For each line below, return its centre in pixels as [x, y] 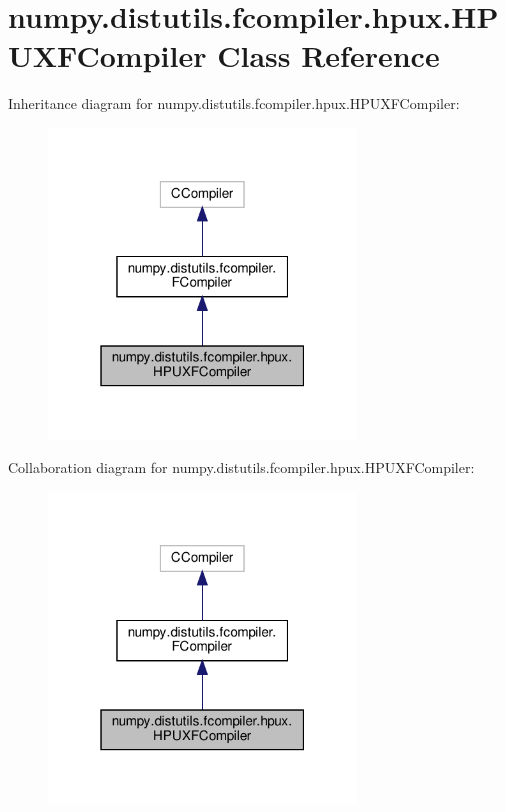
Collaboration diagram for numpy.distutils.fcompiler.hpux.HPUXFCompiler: [241, 467]
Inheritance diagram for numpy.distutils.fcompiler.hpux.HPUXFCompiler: [234, 103]
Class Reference [328, 55]
